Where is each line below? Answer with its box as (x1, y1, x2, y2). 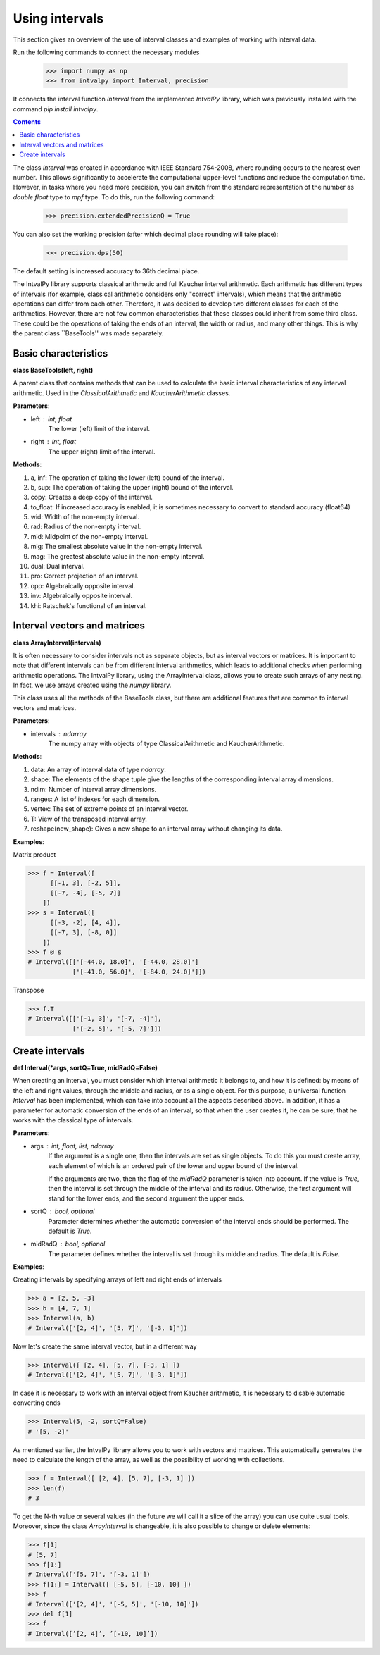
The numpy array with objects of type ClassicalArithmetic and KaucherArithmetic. (48, 740, 285, 748)
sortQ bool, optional (30, 1207, 95, 1215)
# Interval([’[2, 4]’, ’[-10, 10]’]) (27, 1630, 158, 1637)
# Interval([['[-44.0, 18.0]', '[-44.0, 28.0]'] (27, 958, 199, 966)
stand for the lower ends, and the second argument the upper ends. (48, 1194, 245, 1203)
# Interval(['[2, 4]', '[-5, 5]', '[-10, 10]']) (27, 1600, 199, 1608)
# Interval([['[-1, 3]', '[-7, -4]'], (27, 1015, 162, 1023)
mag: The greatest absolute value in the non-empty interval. (30, 552, 205, 560)
